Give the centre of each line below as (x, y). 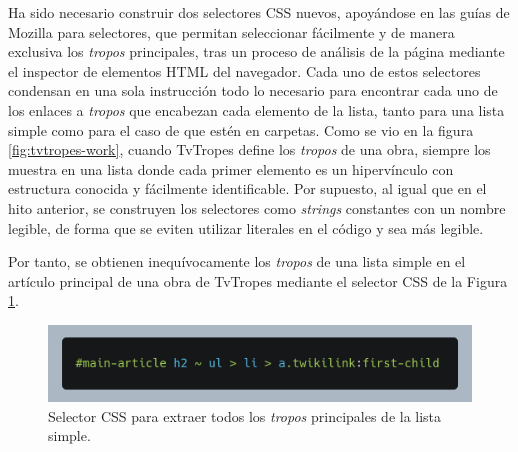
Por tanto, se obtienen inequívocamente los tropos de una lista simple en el (237, 261)
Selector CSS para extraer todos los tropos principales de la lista (245, 415)
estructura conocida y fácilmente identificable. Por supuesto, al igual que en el (247, 188)
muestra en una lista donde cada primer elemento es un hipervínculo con (231, 168)
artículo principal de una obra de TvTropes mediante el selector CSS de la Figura (258, 280)
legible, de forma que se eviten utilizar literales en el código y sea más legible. (246, 227)
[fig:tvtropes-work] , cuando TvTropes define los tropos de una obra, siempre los (249, 149)
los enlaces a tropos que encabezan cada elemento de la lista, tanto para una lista (256, 109)
